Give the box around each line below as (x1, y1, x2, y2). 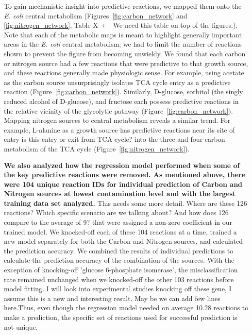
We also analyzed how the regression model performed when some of (4, 160, 240, 170)
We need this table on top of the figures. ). (113, 20, 238, 30)
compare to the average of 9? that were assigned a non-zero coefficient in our (4, 217, 233, 227)
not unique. (4, 321, 38, 332)
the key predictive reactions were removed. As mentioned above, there (4, 169, 246, 180)
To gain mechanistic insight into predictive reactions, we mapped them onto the (4, 1, 242, 11)
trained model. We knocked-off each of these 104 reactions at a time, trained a (4, 226, 237, 236)
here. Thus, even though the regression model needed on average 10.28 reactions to (4, 302, 249, 313)
